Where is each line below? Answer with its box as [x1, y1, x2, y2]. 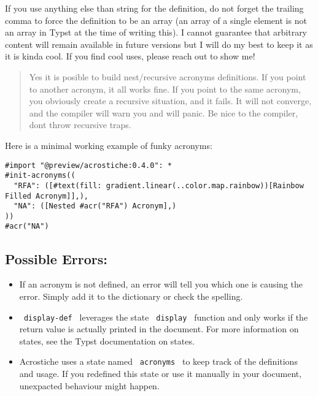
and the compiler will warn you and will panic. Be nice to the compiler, [29, 106, 298, 119]
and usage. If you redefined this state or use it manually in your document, [19, 367, 302, 380]
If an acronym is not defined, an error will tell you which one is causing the [19, 278, 303, 291]
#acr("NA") [5, 222, 49, 231]
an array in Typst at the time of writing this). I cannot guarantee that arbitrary [5, 26, 308, 39]
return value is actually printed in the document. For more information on [19, 322, 299, 335]
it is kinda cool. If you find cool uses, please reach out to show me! [5, 50, 255, 63]
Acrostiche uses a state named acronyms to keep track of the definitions [19, 355, 298, 368]
